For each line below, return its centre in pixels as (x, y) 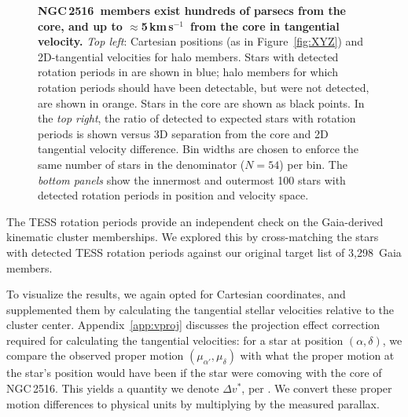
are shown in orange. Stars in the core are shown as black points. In (201, 102)
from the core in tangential (265, 26)
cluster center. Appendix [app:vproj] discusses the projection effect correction (193, 325)
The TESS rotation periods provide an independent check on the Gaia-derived (195, 221)
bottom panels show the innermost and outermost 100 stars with (192, 179)
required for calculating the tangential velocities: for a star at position (175, 340)
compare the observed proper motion (95, 355)
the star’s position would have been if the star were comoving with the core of (194, 373)
